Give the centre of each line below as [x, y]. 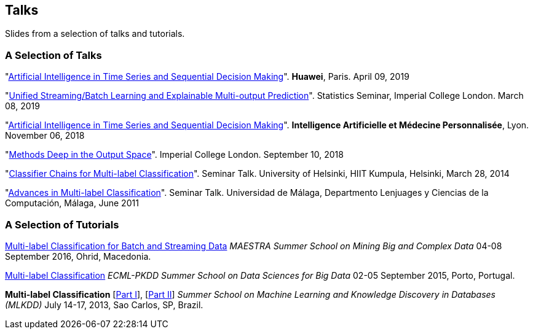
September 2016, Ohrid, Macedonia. [78, 256]
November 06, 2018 [45, 136]
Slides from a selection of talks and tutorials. [95, 34]
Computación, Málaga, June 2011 [72, 203]
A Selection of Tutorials [62, 224]
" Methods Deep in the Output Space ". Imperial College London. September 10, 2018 [174, 155]
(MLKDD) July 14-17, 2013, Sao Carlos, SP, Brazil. [104, 305]
